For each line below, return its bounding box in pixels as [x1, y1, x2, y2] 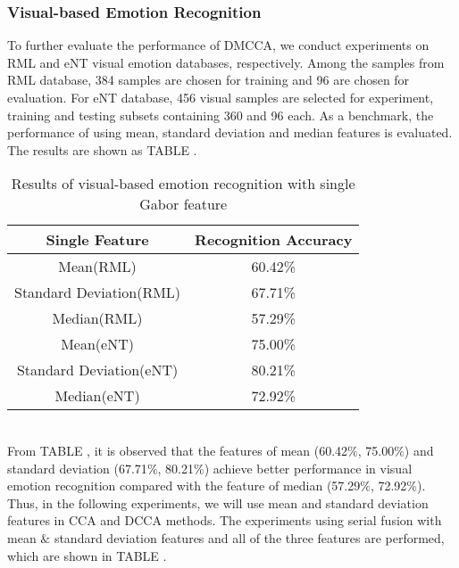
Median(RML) [52, 308, 143, 329]
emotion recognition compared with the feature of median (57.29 [7, 476, 361, 495]
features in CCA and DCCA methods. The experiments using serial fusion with [7, 511, 442, 530]
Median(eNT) [54, 385, 140, 407]
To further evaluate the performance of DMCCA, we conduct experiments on [7, 36, 430, 54]
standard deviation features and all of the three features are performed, [54, 528, 445, 547]
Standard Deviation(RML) [14, 282, 181, 303]
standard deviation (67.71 [7, 458, 147, 477]
